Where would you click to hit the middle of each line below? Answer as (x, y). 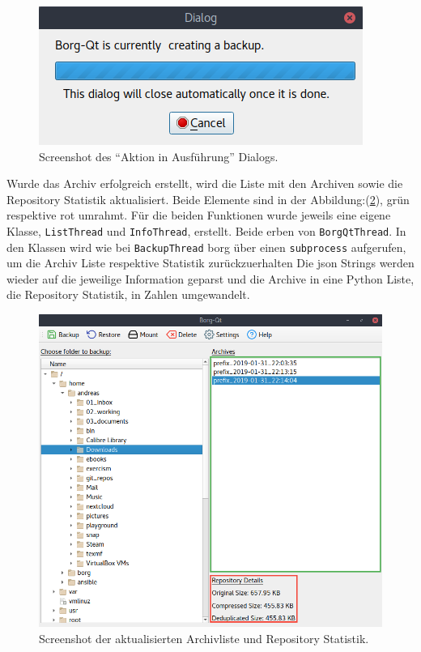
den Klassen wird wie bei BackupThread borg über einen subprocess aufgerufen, (206, 247)
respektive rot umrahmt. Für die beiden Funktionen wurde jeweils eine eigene (199, 215)
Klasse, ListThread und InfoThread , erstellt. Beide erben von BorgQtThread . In (206, 230)
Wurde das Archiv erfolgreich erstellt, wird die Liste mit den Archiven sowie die (205, 183)
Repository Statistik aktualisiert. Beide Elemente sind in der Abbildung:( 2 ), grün (208, 199)
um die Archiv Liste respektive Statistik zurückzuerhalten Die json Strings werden (210, 263)
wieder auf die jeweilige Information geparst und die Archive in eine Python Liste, (210, 278)
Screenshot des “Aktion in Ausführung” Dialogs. (159, 156)
